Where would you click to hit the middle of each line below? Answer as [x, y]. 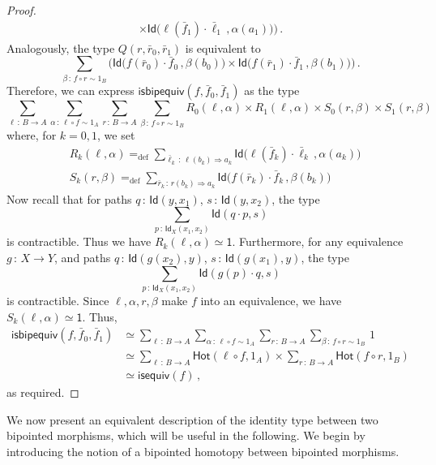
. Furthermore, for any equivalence [318, 241]
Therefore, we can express [71, 90]
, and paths [83, 258]
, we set [116, 134]
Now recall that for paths [69, 198]
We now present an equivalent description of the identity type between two [192, 419]
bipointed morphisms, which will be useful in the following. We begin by [186, 435]
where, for [32, 134]
